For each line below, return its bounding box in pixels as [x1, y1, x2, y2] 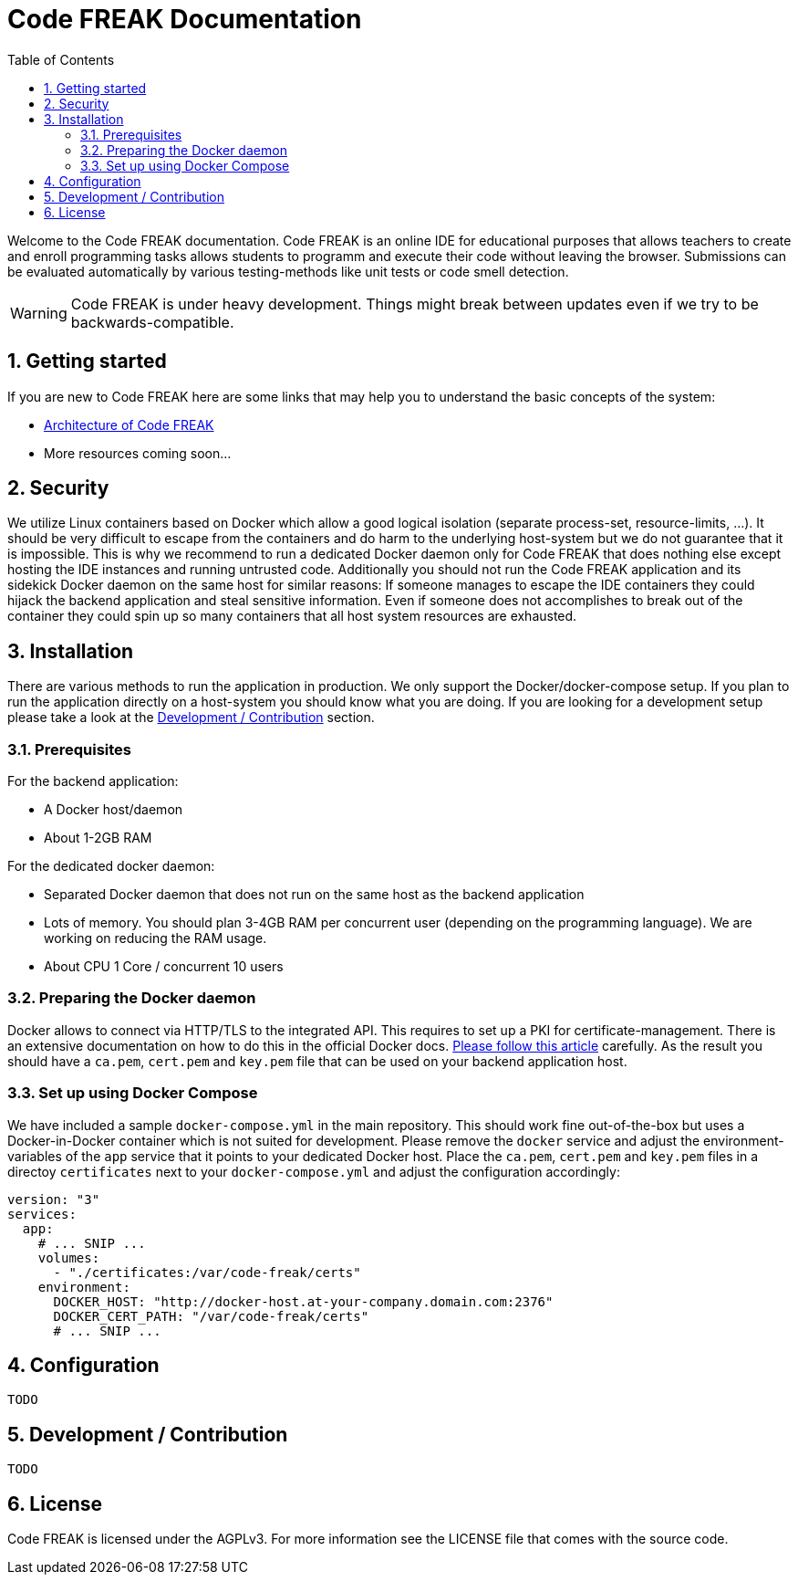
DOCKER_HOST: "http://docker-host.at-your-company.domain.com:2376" [53, 1294, 554, 1309]
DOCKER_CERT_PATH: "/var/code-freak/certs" [53, 1308, 369, 1324]
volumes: [37, 1250, 100, 1265]
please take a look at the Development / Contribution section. [7, 709, 375, 726]
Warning [10, 303, 67, 322]
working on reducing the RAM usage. [44, 930, 267, 947]
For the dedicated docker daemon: [7, 858, 215, 875]
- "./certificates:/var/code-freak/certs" [53, 1264, 361, 1280]
